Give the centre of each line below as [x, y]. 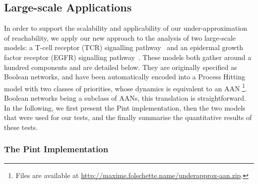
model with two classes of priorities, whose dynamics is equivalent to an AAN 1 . [126, 87]
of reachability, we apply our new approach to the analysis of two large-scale [120, 37]
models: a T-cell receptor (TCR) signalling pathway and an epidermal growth [124, 47]
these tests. [21, 127]
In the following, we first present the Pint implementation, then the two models [125, 107]
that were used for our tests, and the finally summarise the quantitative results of [128, 117]
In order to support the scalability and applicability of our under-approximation [126, 28]
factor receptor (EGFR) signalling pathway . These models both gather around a [128, 57]
